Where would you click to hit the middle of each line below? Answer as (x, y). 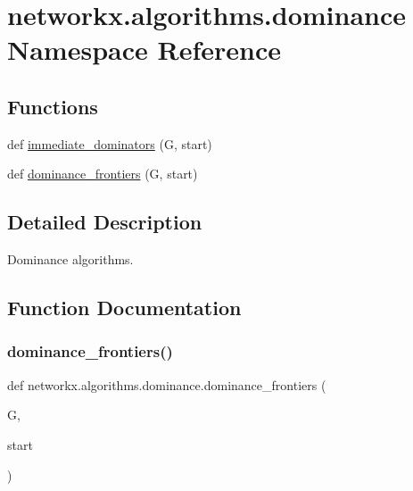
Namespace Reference (144, 50)
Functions (53, 106)
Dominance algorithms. (70, 259)
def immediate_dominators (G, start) (110, 143)
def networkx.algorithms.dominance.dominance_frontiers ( (167, 384)
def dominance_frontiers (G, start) (103, 174)
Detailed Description (105, 222)
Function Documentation (124, 308)
